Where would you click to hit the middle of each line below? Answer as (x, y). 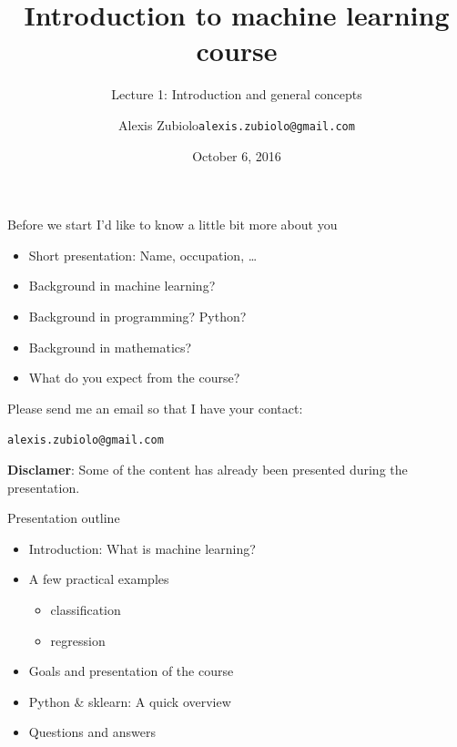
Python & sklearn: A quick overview (130, 701)
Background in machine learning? (122, 286)
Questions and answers (92, 732)
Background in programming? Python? (137, 316)
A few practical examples (99, 579)
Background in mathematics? (110, 347)
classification (86, 609)
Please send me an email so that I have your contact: (155, 408)
